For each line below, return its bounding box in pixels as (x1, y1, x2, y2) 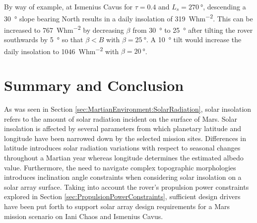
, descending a (203, 1, 246, 11)
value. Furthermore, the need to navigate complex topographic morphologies (4, 162, 236, 172)
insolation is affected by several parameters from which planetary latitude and (4, 123, 242, 134)
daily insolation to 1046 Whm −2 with (4, 44, 119, 56)
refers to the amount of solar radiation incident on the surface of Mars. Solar (4, 113, 237, 124)
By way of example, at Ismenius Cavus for (4, 1, 133, 11)
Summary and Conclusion (4, 75, 184, 95)
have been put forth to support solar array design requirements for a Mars (4, 201, 230, 211)
